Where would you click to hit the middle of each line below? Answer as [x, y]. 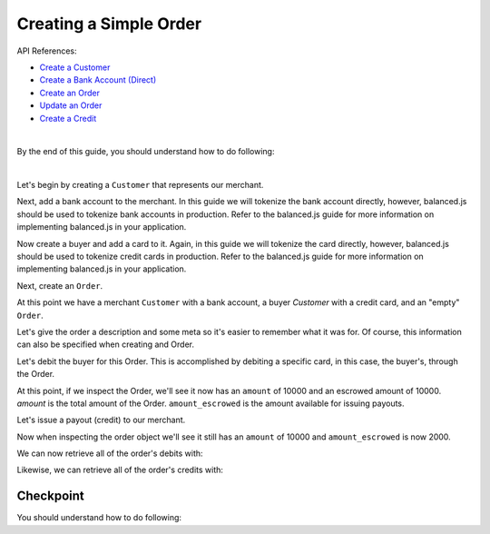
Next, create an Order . [60, 285]
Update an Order [71, 105]
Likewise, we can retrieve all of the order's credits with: [120, 470]
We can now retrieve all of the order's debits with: [110, 453]
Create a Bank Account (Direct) [98, 80]
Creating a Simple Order [109, 24]
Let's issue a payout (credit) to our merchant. [101, 420]
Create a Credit [68, 118]
